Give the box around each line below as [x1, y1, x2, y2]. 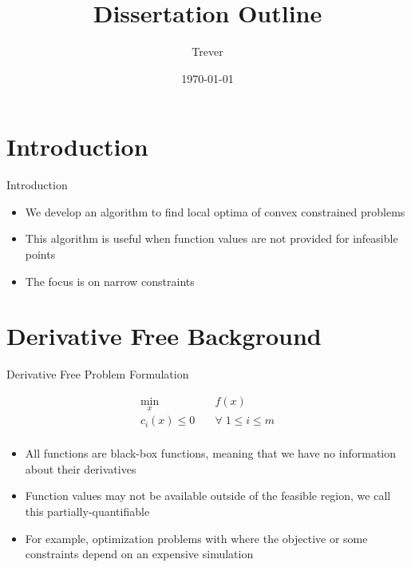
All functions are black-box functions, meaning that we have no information [25, 445, 397, 462]
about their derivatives [25, 460, 136, 477]
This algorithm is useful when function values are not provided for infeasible [25, 230, 398, 247]
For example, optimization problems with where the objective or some [25, 529, 368, 546]
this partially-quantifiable [25, 503, 150, 520]
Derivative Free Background [6, 319, 322, 352]
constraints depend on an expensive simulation [25, 545, 254, 562]
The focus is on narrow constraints [25, 272, 195, 289]
